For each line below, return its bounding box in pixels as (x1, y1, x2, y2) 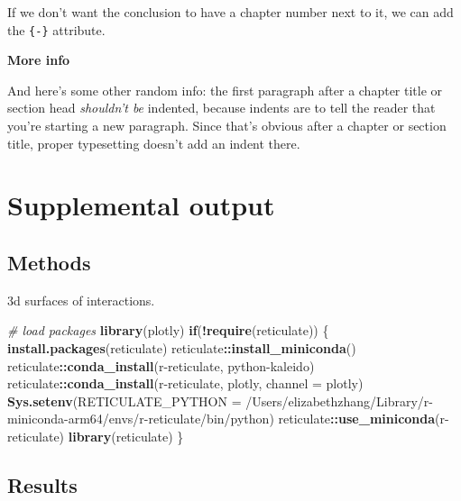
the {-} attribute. (7, 20, 106, 39)
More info (7, 50, 70, 69)
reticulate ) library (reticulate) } (7, 426, 184, 445)
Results (7, 470, 78, 498)
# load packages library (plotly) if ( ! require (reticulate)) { (7, 321, 329, 340)
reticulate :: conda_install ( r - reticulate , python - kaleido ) (7, 356, 315, 375)
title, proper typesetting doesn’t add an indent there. (7, 133, 300, 152)
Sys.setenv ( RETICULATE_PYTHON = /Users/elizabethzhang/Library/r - (7, 391, 434, 410)
